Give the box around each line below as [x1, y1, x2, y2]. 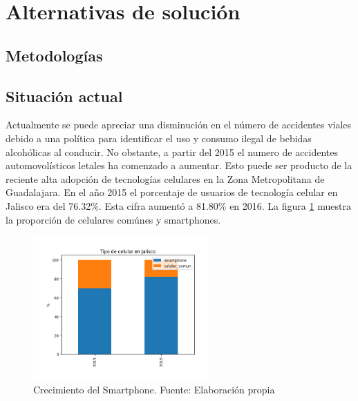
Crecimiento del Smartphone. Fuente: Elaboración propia [33, 382, 275, 396]
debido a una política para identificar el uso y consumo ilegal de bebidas [6, 130, 312, 145]
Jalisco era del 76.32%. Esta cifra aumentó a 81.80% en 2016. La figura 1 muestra [6, 198, 351, 213]
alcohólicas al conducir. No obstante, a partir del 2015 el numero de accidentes [6, 144, 339, 159]
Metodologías [6, 44, 103, 66]
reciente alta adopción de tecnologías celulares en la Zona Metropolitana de [6, 171, 325, 186]
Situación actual [6, 85, 123, 106]
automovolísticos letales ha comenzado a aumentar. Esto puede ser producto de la [6, 158, 352, 173]
